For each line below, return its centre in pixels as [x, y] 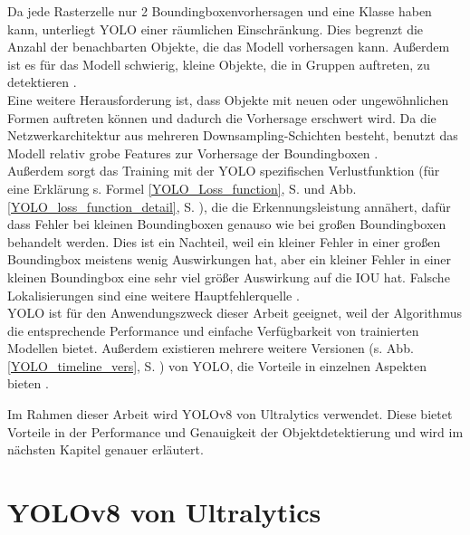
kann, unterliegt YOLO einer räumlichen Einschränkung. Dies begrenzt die [216, 29]
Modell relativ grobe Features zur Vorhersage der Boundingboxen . [193, 153]
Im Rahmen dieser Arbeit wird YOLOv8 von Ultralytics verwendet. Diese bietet [230, 414]
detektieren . [42, 82]
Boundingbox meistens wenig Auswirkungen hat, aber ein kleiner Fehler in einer [230, 259]
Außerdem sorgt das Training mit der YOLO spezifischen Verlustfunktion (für [224, 171]
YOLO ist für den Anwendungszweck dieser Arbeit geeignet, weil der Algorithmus [235, 313]
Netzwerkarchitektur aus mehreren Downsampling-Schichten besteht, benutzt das [233, 135]
